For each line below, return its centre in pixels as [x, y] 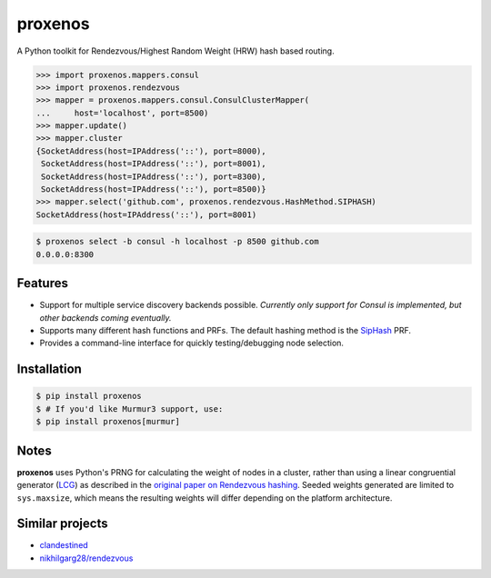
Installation [49, 369]
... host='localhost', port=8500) [122, 113]
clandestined [64, 545]
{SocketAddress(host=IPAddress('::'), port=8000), [151, 151]
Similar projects [62, 524]
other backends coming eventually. [105, 317]
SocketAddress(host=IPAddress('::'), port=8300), [154, 176]
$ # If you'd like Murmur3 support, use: [130, 409]
